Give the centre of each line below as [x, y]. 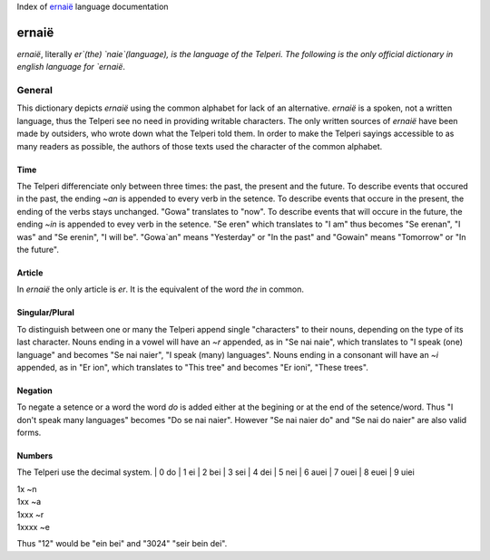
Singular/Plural [45, 313]
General [35, 91]
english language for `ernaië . [71, 67]
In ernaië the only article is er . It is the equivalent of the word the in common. [160, 289]
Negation [35, 391]
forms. [29, 433]
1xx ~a [29, 502]
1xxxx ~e [33, 527]
